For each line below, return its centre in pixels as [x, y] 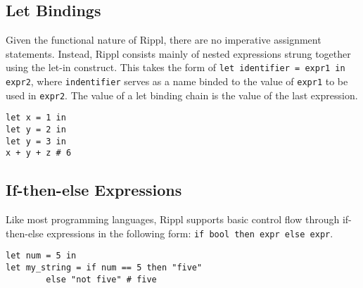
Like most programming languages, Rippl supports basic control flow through [173, 219]
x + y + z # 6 [39, 153]
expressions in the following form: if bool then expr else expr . [190, 233]
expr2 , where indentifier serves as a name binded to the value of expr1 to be [177, 81]
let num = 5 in [41, 256]
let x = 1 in [36, 118]
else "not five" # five [101, 279]
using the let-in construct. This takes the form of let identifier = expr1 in [176, 67]
